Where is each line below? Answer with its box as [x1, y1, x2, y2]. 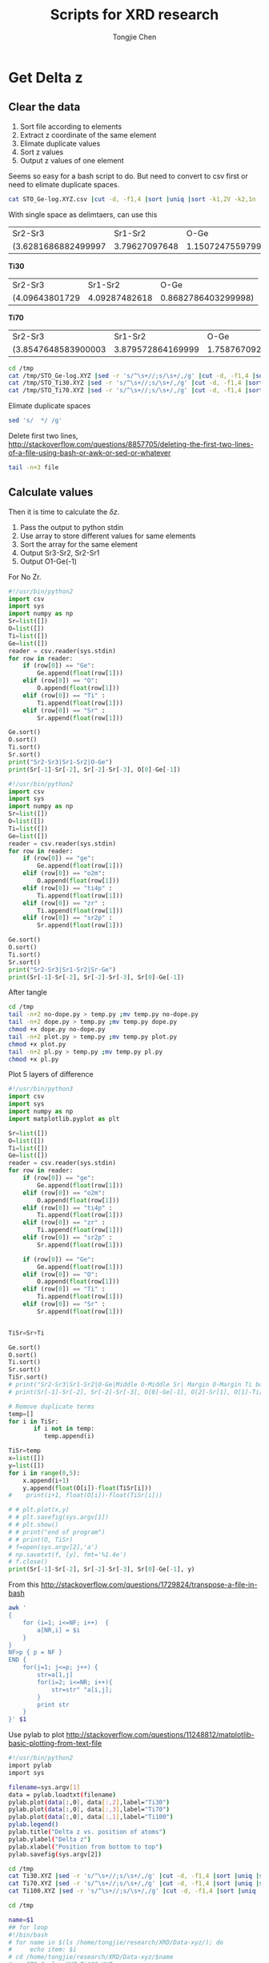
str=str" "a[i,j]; [50, 1685, 113, 1694]
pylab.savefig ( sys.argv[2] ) [8, 1850, 102, 1858]
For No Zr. [8, 572, 42, 581]
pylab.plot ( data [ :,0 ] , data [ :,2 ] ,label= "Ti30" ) [8, 1798, 171, 1806]
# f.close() [8, 1558, 48, 1566]
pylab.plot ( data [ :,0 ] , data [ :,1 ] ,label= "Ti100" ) [8, 1813, 174, 1821]
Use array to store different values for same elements [19, 531, 196, 540]
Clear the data [8, 100, 81, 114]
